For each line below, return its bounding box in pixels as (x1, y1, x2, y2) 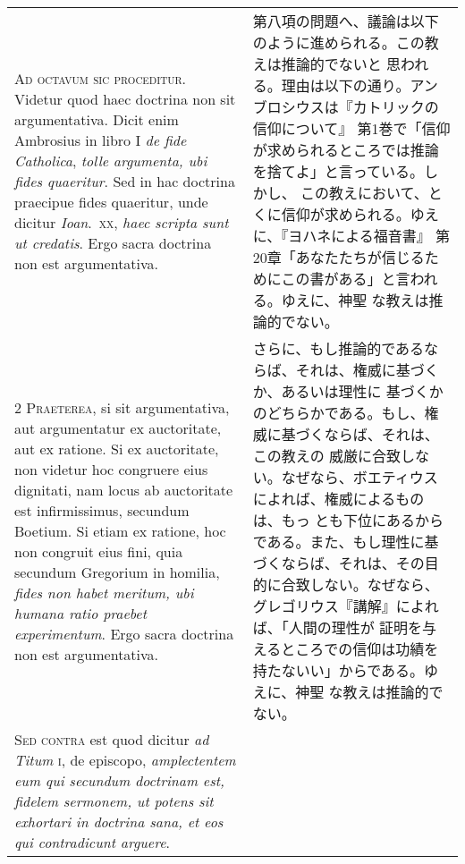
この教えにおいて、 (300, 182, 428, 203)
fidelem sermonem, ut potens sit (14, 791, 214, 811)
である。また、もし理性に (252, 531, 425, 552)
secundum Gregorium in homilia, (14, 561, 220, 582)
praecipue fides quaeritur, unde (14, 191, 208, 212)
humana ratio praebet (14, 602, 148, 623)
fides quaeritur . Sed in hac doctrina (14, 171, 235, 191)
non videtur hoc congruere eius (14, 458, 208, 479)
